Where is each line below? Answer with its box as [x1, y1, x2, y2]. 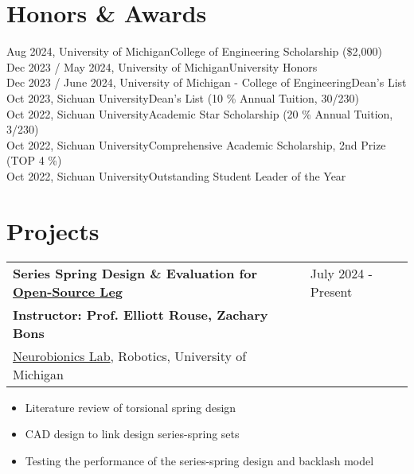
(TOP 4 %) [6, 152, 62, 169]
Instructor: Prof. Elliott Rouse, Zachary [13, 305, 268, 324]
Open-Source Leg [13, 282, 123, 301]
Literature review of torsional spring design [25, 398, 236, 415]
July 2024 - [310, 263, 373, 282]
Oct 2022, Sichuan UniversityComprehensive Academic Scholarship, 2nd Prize [6, 136, 386, 153]
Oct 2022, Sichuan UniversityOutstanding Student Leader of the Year [6, 167, 346, 184]
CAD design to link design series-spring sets [25, 425, 240, 442]
